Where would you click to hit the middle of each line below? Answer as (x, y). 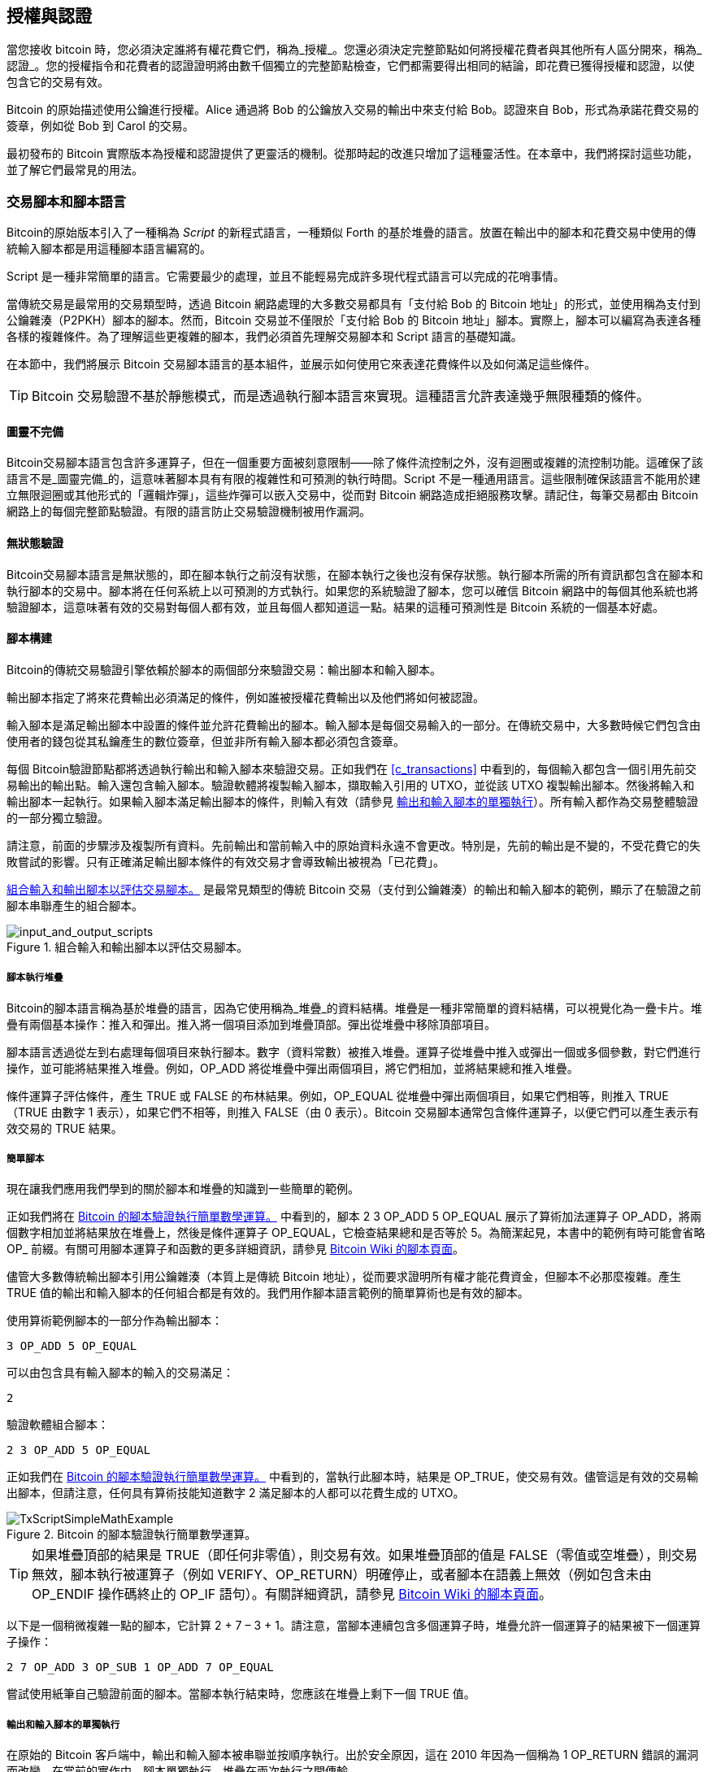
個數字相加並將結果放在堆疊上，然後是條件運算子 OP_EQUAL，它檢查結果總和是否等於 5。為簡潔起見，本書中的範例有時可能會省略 (356, 1233)
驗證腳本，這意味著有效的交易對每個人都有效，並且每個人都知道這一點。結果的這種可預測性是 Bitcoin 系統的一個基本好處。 (335, 607)
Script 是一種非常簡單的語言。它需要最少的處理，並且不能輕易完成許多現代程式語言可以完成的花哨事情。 (286, 276)
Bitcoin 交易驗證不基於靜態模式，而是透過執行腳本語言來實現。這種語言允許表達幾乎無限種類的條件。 (341, 396)
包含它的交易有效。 (58, 82)
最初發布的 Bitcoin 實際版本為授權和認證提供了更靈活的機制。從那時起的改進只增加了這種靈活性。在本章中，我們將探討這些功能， (352, 154)
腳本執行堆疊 (35, 978)
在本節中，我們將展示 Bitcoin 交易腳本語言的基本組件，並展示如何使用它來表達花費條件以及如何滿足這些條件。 (301, 364)
